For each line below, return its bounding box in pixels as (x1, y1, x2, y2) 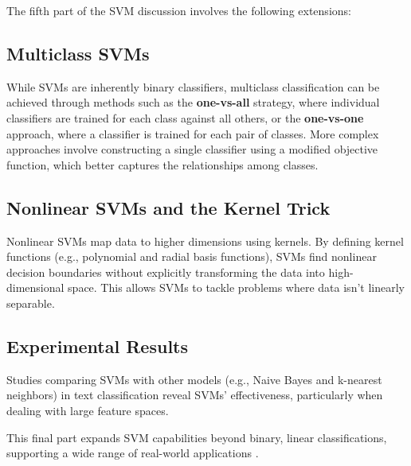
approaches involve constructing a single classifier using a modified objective (6, 141, 378, 157)
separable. (6, 294, 55, 311)
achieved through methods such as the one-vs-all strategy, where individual (6, 94, 380, 111)
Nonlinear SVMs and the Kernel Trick (6, 195, 331, 219)
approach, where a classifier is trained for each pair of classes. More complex (6, 125, 379, 142)
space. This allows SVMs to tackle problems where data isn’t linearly (68, 279, 405, 296)
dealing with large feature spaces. (6, 402, 169, 418)
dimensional (6, 279, 65, 296)
